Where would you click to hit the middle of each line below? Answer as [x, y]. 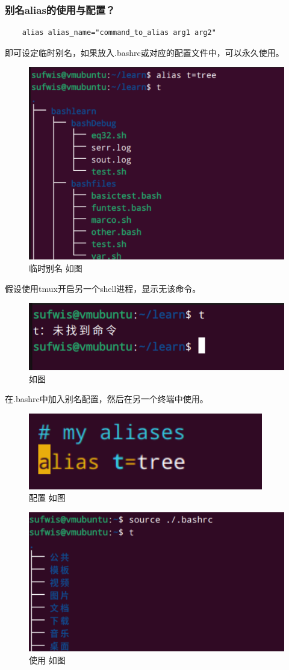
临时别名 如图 [56, 268]
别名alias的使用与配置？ [60, 9]
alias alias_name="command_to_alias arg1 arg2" [119, 33]
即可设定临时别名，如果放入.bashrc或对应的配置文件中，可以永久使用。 [144, 52]
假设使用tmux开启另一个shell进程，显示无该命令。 [103, 288]
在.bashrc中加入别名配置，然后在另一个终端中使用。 [107, 399]
